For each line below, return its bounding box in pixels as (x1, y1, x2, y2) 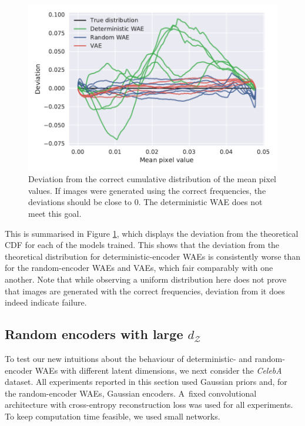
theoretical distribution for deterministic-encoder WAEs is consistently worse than (5, 250, 301, 262)
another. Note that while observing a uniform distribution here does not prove (5, 273, 287, 285)
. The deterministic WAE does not (138, 196, 263, 208)
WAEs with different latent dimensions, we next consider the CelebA (35, 364, 282, 376)
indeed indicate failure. (5, 296, 87, 308)
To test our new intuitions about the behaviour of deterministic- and (5, 352, 252, 364)
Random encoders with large (5, 325, 183, 343)
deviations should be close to (28, 196, 132, 208)
